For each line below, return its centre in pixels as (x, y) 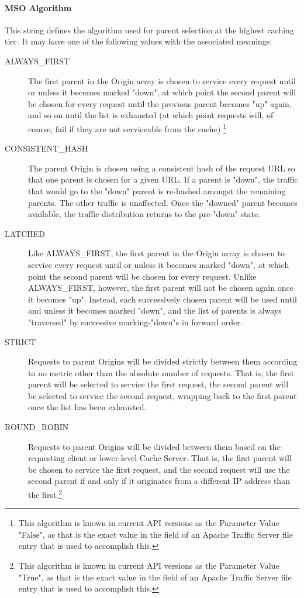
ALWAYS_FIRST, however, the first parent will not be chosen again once (161, 288)
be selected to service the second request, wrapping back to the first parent (163, 395)
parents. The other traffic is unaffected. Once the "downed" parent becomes (163, 202)
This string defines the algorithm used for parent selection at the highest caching (149, 30)
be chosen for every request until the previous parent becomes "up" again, (160, 103)
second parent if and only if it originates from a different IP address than (159, 481)
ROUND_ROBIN (37, 427)
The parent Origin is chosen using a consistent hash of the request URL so (162, 168)
